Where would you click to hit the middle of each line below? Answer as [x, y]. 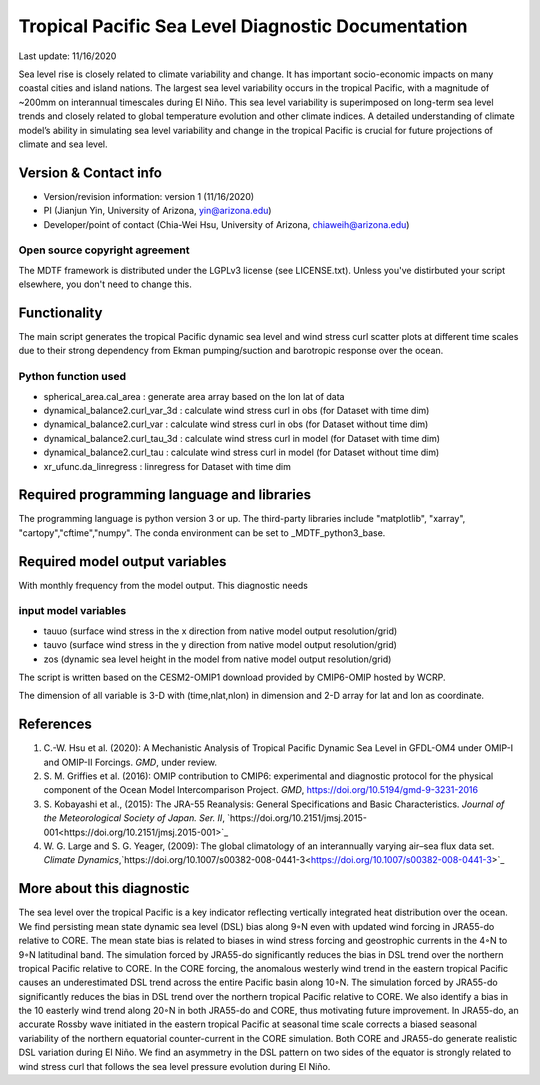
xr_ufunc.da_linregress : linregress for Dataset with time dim [167, 466]
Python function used [72, 377]
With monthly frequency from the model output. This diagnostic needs [163, 585]
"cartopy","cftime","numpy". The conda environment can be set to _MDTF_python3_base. [202, 532]
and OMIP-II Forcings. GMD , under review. [130, 762]
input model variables [72, 611]
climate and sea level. [63, 144]
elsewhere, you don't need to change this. [105, 284]
